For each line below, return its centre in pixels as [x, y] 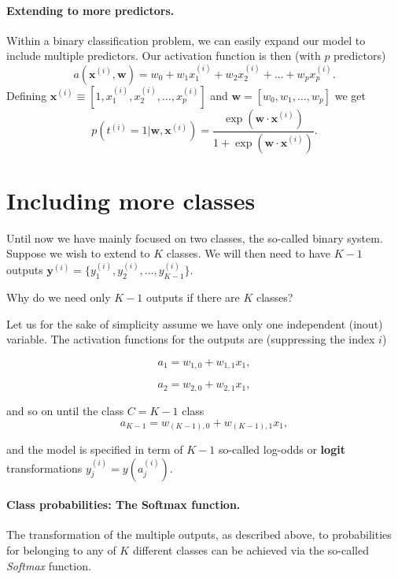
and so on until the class [65, 410]
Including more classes [131, 200]
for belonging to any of [61, 550]
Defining [27, 95]
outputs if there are [193, 297]
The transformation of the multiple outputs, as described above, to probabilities [199, 534]
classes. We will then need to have [249, 253]
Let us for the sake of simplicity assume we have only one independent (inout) [195, 323]
